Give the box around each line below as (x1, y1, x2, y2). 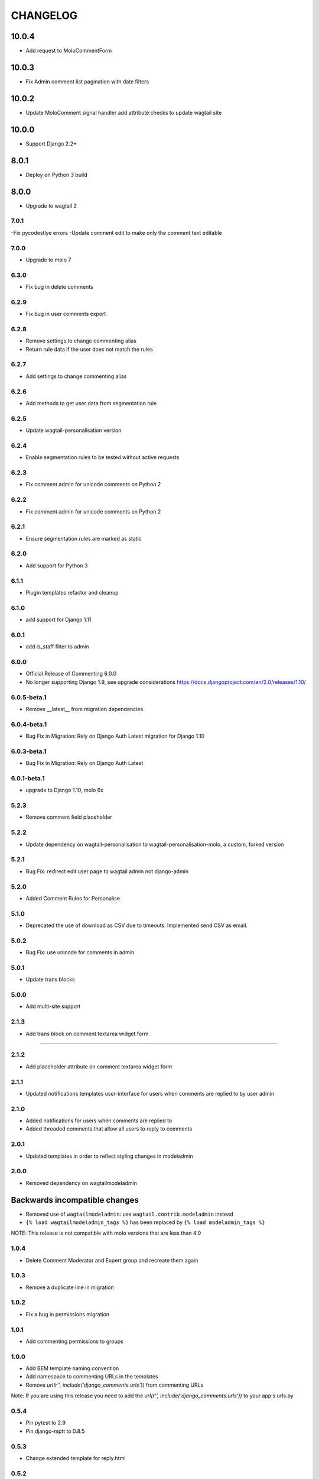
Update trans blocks (25, 976, 75, 983)
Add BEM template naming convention (25, 1365, 119, 1372)
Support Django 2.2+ (25, 140, 77, 147)
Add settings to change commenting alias (25, 373, 127, 380)
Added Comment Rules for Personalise (25, 894, 121, 902)
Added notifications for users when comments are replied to (25, 1117, 172, 1124)
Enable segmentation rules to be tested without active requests (25, 454, 180, 461)
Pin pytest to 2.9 (25, 1419, 66, 1426)
